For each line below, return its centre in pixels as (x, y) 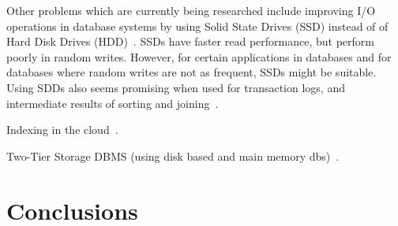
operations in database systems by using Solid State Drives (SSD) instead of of (197, 26)
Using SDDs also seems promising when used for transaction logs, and (176, 87)
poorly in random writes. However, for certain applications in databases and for (199, 56)
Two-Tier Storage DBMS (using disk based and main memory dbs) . (173, 156)
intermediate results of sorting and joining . (113, 103)
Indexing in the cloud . (62, 130)
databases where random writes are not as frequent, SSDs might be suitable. (191, 72)
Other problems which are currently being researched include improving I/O (191, 10)
